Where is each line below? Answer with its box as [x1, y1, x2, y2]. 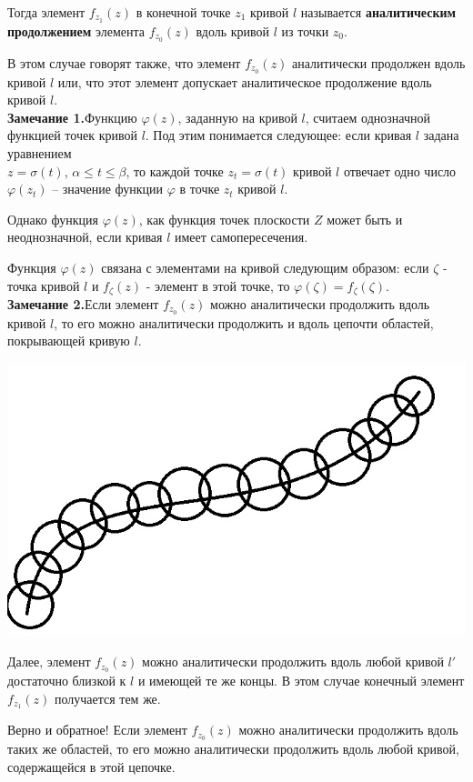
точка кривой [7, 276, 80, 295]
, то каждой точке [126, 161, 224, 180]
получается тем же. [54, 688, 161, 707]
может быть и [327, 209, 403, 228]
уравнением [7, 143, 72, 162]
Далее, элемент [7, 652, 91, 671]
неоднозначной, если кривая [7, 227, 163, 246]
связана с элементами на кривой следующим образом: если [101, 257, 429, 276]
